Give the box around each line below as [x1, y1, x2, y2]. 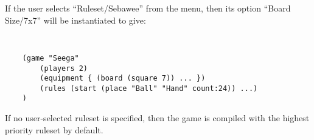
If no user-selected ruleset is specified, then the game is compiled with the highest [5, 112, 310, 124]
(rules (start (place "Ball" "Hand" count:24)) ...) [40, 84, 258, 93]
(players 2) [40, 64, 88, 73]
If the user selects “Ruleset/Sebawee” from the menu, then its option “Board [5, 2, 291, 14]
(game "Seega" [22, 53, 79, 62]
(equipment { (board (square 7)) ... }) [40, 74, 206, 83]
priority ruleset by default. [5, 123, 103, 136]
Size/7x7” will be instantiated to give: [5, 13, 146, 26]
